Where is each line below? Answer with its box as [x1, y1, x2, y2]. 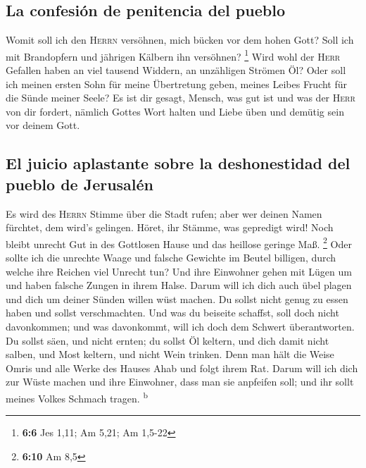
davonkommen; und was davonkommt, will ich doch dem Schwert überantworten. [6, 319, 355, 334]
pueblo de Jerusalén [6, 173, 154, 195]
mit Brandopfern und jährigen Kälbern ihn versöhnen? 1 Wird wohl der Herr [6, 47, 341, 63]
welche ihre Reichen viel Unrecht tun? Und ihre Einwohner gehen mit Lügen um [6, 264, 352, 278]
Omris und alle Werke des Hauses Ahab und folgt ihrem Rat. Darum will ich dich [6, 360, 358, 375]
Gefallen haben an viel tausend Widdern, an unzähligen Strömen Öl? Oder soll [6, 63, 346, 78]
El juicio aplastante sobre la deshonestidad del [6, 152, 351, 174]
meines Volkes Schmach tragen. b [6, 388, 148, 405]
